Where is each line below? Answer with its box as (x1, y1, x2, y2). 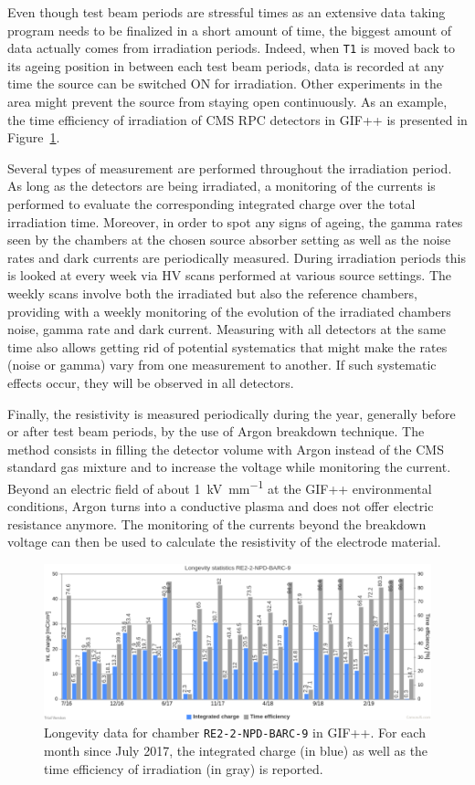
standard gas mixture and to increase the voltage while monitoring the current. (7, 457, 451, 476)
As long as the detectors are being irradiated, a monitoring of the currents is (7, 176, 436, 195)
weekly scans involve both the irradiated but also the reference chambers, (7, 283, 417, 302)
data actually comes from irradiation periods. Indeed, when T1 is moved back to (7, 38, 455, 58)
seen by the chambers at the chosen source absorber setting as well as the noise (7, 230, 451, 249)
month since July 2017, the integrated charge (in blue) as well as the (44, 740, 428, 759)
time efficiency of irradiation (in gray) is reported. (44, 759, 323, 778)
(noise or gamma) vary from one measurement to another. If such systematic (7, 355, 437, 374)
